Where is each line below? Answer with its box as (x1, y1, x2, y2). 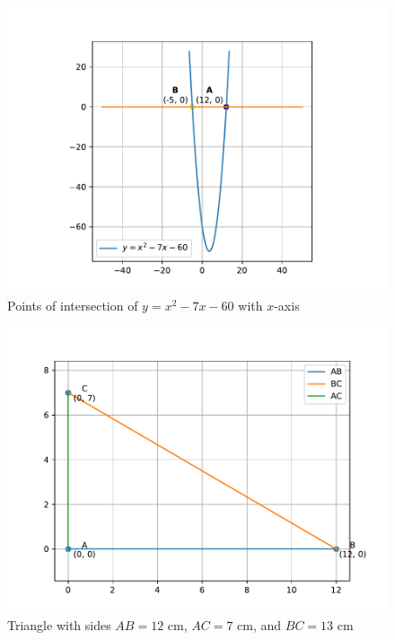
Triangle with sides (7, 615, 111, 634)
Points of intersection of (7, 295, 138, 314)
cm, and (237, 615, 282, 634)
